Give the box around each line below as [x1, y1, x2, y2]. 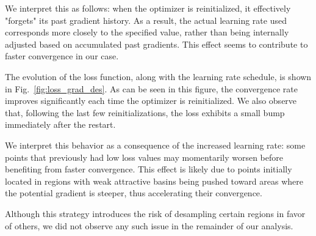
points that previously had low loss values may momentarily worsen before [5, 150, 283, 163]
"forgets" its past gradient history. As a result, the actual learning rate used [5, 13, 287, 26]
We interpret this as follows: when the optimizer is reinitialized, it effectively [5, 2, 291, 14]
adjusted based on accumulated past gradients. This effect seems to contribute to [5, 37, 308, 50]
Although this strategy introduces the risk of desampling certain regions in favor [5, 207, 306, 219]
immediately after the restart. [5, 118, 116, 131]
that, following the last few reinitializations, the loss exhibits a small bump [5, 106, 285, 119]
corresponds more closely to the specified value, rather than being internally [5, 26, 289, 39]
